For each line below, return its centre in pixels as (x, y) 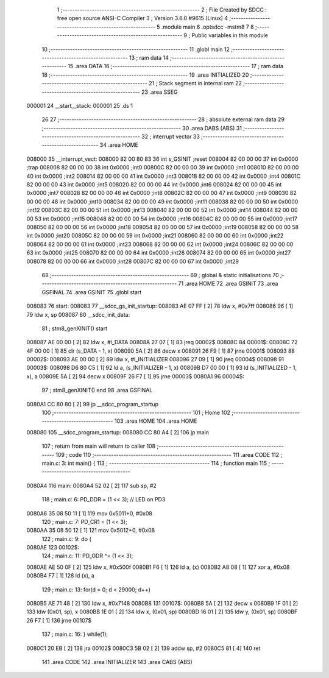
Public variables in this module (230, 35)
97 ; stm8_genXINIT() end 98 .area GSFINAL (97, 390)
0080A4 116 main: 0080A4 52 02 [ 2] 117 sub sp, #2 (91, 486)
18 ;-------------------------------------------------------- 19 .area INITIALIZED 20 (145, 75)
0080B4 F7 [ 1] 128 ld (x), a (60, 576)
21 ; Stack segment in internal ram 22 (195, 83)
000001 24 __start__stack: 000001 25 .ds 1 (80, 105)
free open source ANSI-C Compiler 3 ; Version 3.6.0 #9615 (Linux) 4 (143, 18)
